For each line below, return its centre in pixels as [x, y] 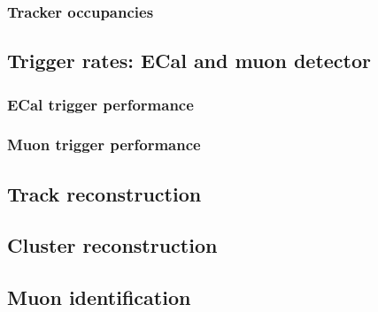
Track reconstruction [104, 193]
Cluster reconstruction [112, 245]
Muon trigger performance [104, 145]
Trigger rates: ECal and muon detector [189, 61]
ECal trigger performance [100, 104]
